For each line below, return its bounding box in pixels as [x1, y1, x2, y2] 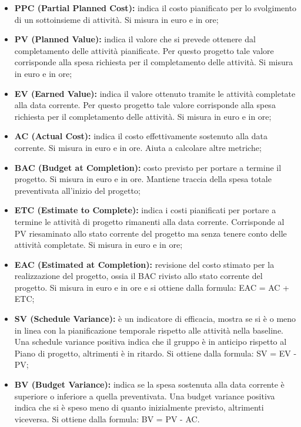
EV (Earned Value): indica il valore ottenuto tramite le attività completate [14, 87, 296, 99]
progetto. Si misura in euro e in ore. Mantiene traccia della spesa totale [14, 173, 272, 185]
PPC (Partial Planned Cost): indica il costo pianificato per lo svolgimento [14, 2, 297, 14]
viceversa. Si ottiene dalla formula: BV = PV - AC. [14, 412, 200, 425]
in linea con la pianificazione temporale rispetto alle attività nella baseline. [14, 324, 283, 336]
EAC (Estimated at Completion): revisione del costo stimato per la [14, 258, 275, 270]
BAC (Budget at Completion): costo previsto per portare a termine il [14, 161, 282, 173]
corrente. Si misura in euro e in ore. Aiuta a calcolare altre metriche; [14, 141, 262, 153]
